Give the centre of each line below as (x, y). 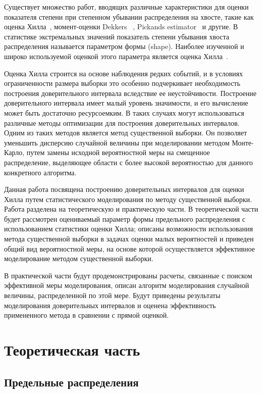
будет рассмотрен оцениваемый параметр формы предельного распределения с (125, 218)
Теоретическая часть (72, 350)
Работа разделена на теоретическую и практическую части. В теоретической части (131, 209)
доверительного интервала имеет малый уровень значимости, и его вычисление (126, 103)
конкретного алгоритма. (40, 172)
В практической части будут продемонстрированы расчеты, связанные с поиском (128, 275)
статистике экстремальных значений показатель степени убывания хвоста (117, 36)
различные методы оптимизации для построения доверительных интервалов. (122, 122)
